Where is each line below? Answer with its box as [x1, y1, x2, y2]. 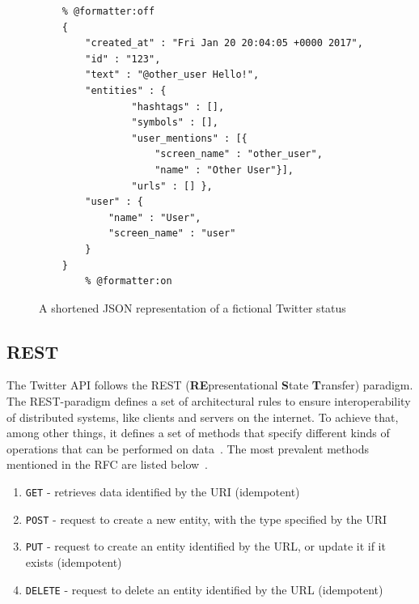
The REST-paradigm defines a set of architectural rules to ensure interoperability [6, 393, 411, 410]
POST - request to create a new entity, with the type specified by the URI [25, 510, 387, 527]
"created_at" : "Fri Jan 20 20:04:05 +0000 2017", [85, 37, 363, 49]
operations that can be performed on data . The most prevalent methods [6, 440, 370, 457]
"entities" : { [85, 84, 167, 96]
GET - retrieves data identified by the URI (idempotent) [25, 483, 300, 500]
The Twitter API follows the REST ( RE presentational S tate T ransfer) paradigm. [6, 376, 413, 393]
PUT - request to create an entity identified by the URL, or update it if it [25, 538, 386, 555]
